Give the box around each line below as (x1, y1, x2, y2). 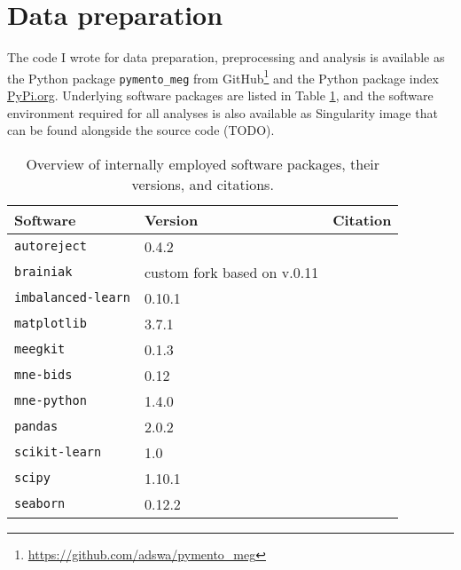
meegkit (14, 342, 66, 357)
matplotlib (14, 316, 87, 331)
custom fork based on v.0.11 (144, 261, 319, 282)
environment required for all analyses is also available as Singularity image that (7, 103, 438, 122)
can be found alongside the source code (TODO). (7, 121, 275, 139)
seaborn (14, 496, 66, 511)
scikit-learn (14, 445, 102, 460)
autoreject (14, 239, 87, 254)
